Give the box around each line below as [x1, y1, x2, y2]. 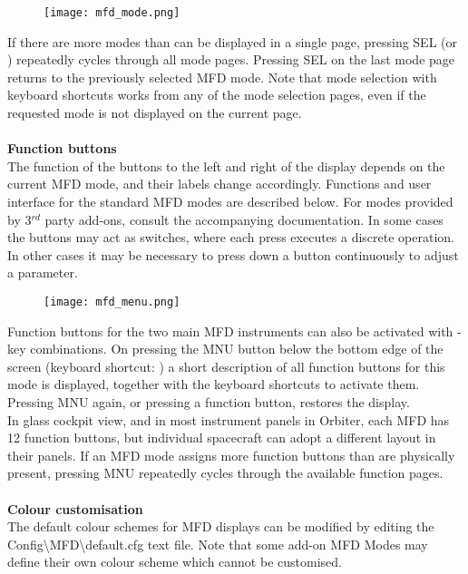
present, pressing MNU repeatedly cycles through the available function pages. [7, 463, 444, 482]
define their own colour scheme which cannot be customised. [7, 552, 342, 571]
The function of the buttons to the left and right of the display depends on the [7, 156, 445, 175]
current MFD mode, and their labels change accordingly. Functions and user [7, 174, 432, 193]
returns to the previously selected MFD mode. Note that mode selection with [7, 67, 437, 86]
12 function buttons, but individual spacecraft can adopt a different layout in [7, 428, 436, 447]
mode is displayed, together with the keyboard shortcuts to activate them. [7, 375, 420, 394]
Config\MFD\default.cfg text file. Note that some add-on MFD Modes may [7, 534, 428, 553]
